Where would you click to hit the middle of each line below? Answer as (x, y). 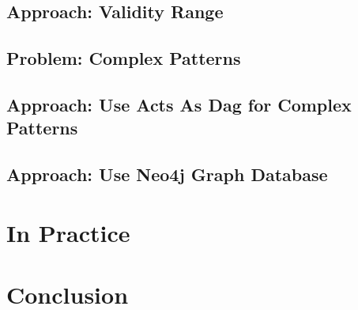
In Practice (68, 232)
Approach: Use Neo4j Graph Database (167, 174)
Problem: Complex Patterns (124, 58)
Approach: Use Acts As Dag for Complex (179, 104)
